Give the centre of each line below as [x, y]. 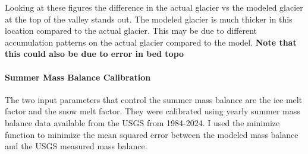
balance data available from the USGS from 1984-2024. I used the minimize [142, 122]
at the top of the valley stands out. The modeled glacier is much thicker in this [149, 19]
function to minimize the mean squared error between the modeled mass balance [152, 134]
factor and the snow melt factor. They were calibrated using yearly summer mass [153, 111]
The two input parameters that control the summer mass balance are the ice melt [154, 99]
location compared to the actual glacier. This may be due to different [131, 31]
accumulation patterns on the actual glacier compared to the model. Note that [151, 42]
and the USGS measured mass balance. [76, 146]
